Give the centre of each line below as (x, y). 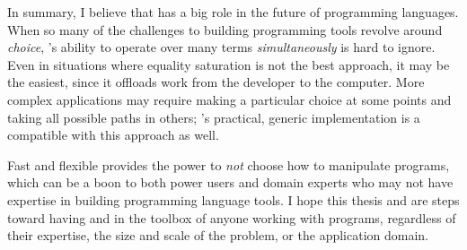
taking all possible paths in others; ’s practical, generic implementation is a (214, 117)
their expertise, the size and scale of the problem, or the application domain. (218, 235)
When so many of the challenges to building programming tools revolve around (225, 29)
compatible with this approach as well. (113, 135)
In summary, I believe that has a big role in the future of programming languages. (233, 12)
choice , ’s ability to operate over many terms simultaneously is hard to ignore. (221, 47)
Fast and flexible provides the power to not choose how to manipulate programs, (229, 164)
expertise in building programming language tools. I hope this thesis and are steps (233, 199)
